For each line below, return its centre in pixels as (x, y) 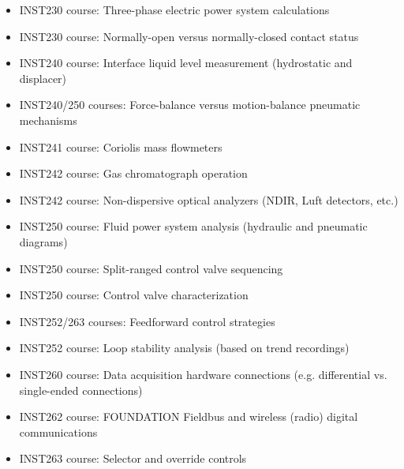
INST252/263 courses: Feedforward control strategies (147, 321)
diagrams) (43, 241)
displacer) (43, 78)
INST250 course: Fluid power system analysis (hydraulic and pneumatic (193, 226)
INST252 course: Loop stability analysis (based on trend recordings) (184, 348)
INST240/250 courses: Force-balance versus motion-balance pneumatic (190, 105)
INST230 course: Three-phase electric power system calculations (174, 9)
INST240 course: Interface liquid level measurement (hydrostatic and (186, 63)
